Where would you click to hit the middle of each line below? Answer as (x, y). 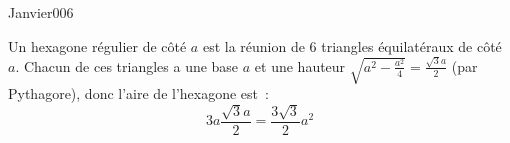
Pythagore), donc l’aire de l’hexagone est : (138, 93)
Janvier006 (41, 12)
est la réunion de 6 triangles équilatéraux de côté (352, 45)
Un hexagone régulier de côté (97, 45)
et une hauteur (300, 65)
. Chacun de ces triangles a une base (127, 65)
